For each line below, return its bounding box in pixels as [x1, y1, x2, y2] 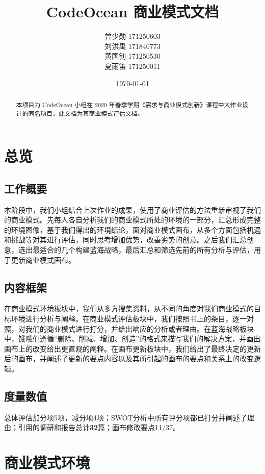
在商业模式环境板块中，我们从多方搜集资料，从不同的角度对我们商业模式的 [4, 303, 254, 314]
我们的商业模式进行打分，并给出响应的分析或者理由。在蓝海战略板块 [25, 323, 254, 334]
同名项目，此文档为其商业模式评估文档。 [28, 109, 144, 117]
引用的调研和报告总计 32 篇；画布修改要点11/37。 [18, 422, 180, 433]
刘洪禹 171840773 [104, 40, 161, 51]
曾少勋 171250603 [104, 31, 161, 41]
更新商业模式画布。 [11, 254, 75, 265]
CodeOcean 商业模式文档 [46, 1, 219, 22]
